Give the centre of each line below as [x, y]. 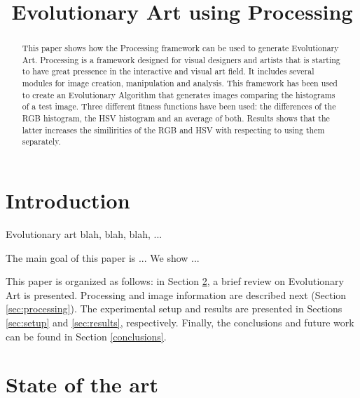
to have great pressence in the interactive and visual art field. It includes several [168, 71]
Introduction [68, 200]
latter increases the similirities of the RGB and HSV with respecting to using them [173, 130]
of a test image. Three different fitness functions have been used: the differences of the [179, 106]
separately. [41, 141]
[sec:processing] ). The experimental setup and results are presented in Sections [174, 309]
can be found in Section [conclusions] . [86, 336]
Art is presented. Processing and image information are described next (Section [176, 294]
